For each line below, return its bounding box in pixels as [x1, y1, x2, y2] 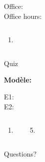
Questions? [4, 148, 37, 159]
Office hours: [4, 10, 42, 21]
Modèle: [4, 75, 32, 85]
